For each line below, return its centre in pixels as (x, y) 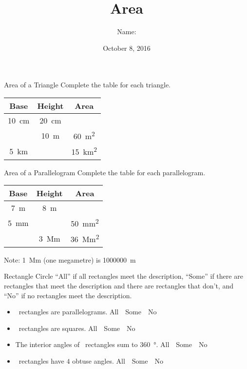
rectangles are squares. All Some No (77, 328)
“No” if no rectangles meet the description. (68, 295)
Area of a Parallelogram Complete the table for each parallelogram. (105, 172)
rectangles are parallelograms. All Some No (88, 312)
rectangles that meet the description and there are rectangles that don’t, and (119, 286)
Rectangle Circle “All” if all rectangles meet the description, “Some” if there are (123, 276)
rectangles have (41, 360)
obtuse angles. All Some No (118, 360)
